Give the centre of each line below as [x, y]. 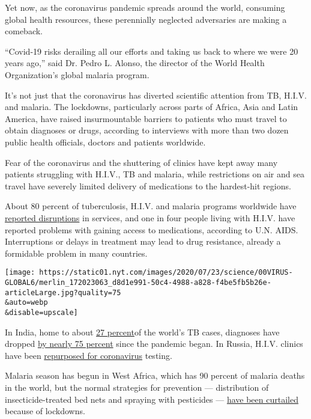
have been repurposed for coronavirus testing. [89, 355]
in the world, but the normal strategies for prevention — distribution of [137, 387]
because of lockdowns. [45, 411]
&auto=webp [26, 303]
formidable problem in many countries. [76, 253]
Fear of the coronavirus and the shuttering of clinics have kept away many [141, 162]
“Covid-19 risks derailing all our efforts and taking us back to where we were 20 [152, 51]
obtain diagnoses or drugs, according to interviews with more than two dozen [147, 130]
